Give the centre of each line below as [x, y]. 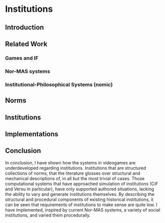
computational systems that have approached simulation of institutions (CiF [82, 184]
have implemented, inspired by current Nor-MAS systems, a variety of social [83, 210]
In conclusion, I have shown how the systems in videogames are [70, 163]
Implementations [32, 134]
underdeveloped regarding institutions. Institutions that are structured [76, 168]
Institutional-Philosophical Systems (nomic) [59, 84]
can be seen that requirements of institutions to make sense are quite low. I [81, 204]
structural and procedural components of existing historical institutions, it [79, 199]
